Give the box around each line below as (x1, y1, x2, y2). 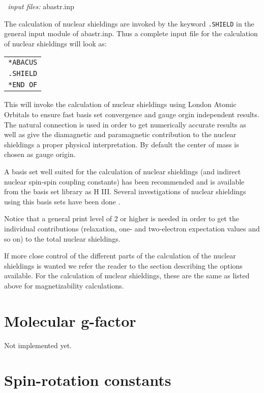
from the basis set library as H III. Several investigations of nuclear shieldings (4, 186, 246, 197)
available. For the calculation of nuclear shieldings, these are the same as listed (4, 270, 250, 281)
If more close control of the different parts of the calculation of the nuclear (4, 250, 236, 261)
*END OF (8, 81, 38, 89)
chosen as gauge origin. (4, 149, 76, 160)
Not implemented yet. (4, 339, 72, 350)
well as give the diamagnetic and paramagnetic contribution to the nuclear (4, 129, 237, 140)
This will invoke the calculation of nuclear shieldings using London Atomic (4, 99, 237, 110)
